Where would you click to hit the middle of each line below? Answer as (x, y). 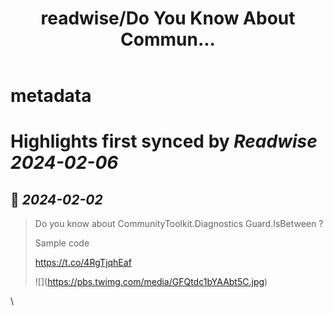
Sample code (62, 243)
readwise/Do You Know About (168, 18)
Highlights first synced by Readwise (164, 141)
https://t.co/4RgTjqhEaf (83, 263)
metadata (51, 96)
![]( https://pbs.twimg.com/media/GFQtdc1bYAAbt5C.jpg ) (151, 282)
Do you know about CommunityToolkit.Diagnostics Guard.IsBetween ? (179, 224)
